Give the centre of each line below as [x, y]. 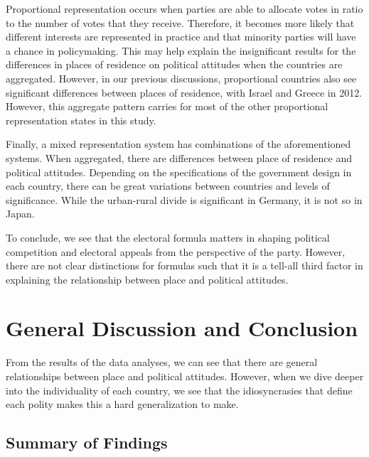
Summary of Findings [87, 442]
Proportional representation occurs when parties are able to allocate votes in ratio [184, 9]
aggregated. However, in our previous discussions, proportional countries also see [181, 78]
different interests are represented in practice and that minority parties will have [181, 37]
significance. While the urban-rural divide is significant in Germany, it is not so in [184, 199]
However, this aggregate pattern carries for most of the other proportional [167, 106]
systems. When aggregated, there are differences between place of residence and [179, 157]
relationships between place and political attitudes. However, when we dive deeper [185, 376]
